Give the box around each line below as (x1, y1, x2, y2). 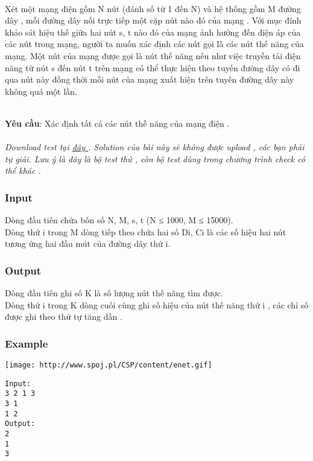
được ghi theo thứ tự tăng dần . (5, 310, 122, 323)
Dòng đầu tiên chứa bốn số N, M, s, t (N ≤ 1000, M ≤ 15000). (5, 214, 233, 226)
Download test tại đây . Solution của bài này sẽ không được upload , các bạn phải (5, 141, 305, 153)
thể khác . (5, 164, 41, 177)
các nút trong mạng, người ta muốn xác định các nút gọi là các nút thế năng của (5, 37, 304, 50)
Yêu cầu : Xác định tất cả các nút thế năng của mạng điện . (5, 116, 230, 129)
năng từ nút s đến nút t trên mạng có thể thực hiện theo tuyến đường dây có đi (5, 61, 300, 74)
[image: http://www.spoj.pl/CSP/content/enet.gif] (5, 361, 212, 370)
